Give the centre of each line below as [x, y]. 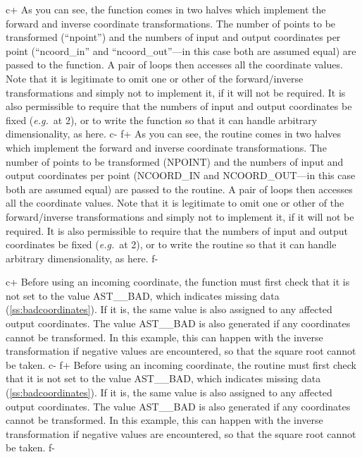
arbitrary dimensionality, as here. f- [82, 258]
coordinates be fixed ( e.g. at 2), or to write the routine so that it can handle [171, 244]
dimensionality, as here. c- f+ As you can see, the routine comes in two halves [174, 134]
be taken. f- [30, 447]
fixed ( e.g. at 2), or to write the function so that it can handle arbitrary [162, 120]
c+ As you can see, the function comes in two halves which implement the [166, 9]
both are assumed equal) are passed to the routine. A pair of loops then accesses [179, 189]
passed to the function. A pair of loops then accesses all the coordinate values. [174, 65]
